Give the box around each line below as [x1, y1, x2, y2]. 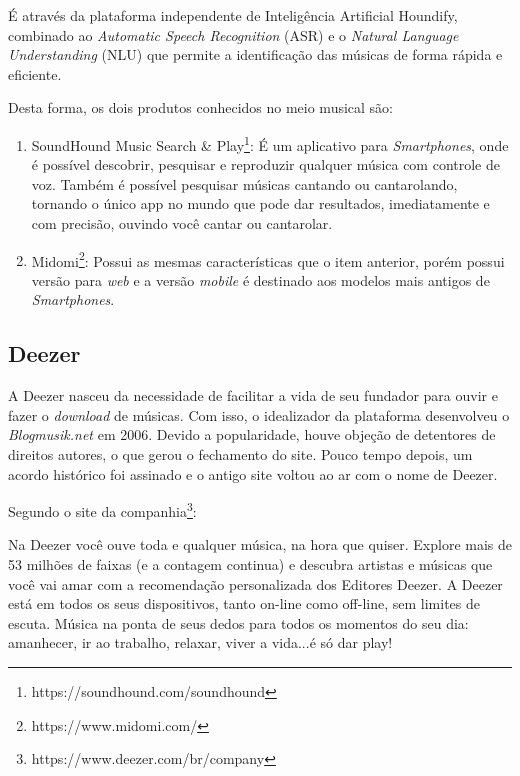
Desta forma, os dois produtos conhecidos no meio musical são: [8, 97, 393, 118]
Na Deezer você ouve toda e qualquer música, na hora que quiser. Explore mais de [8, 534, 512, 555]
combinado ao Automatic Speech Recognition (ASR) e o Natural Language [8, 24, 459, 45]
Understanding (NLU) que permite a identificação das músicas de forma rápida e [8, 44, 503, 65]
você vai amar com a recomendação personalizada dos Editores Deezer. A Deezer [8, 573, 503, 594]
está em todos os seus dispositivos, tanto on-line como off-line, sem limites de [8, 593, 481, 614]
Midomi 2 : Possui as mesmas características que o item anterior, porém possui [31, 247, 505, 271]
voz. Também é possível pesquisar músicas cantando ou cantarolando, [31, 173, 458, 194]
